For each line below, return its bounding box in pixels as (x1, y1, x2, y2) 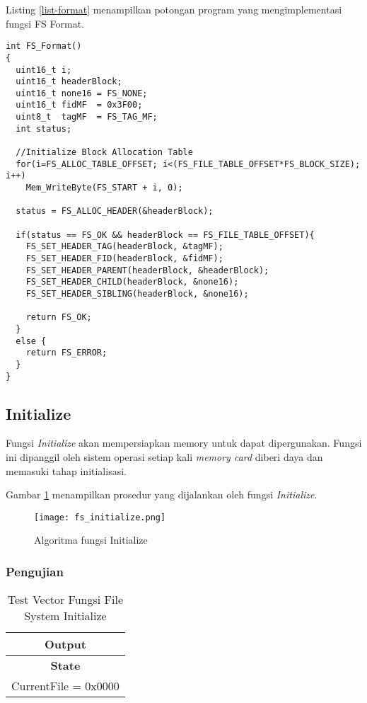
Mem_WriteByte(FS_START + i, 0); (25, 183, 183, 193)
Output (44, 636, 86, 653)
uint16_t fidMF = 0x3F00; (16, 100, 143, 110)
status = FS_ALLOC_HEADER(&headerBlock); (16, 206, 214, 217)
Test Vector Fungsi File (7, 591, 124, 608)
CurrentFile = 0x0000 (11, 678, 120, 695)
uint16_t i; (16, 64, 72, 75)
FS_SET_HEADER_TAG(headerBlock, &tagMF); (25, 241, 223, 252)
